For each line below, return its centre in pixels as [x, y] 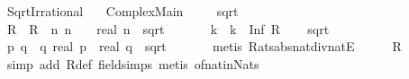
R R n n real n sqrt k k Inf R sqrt [168, 28]
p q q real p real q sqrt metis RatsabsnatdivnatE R [204, 46]
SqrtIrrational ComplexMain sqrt [123, 11]
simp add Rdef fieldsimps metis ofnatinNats [133, 63]
